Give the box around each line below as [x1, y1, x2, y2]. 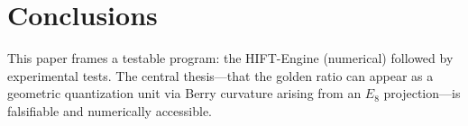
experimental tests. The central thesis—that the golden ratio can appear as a [7, 66, 434, 85]
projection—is [383, 84, 461, 103]
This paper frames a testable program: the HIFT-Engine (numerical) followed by [7, 49, 454, 67]
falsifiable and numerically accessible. [7, 101, 212, 120]
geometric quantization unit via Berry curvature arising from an [7, 84, 362, 103]
